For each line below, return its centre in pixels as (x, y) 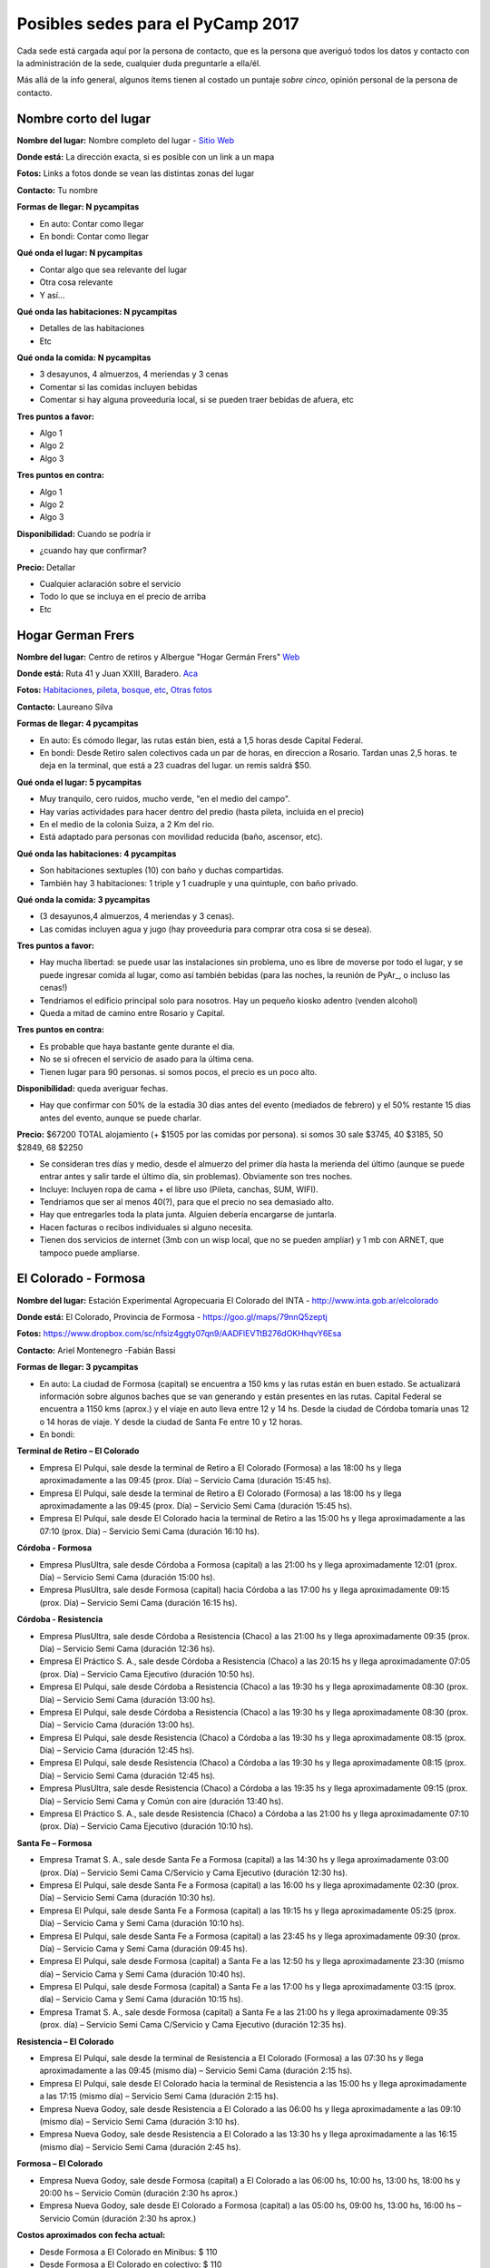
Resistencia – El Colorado (65, 2041)
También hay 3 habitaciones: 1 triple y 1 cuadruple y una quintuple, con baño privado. (199, 883)
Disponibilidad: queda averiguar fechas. (93, 1088)
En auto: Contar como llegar (92, 223)
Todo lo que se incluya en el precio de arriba (123, 596)
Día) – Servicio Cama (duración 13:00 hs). (117, 1725)
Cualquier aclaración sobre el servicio (110, 583)
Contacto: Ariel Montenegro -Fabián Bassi (96, 1350)
